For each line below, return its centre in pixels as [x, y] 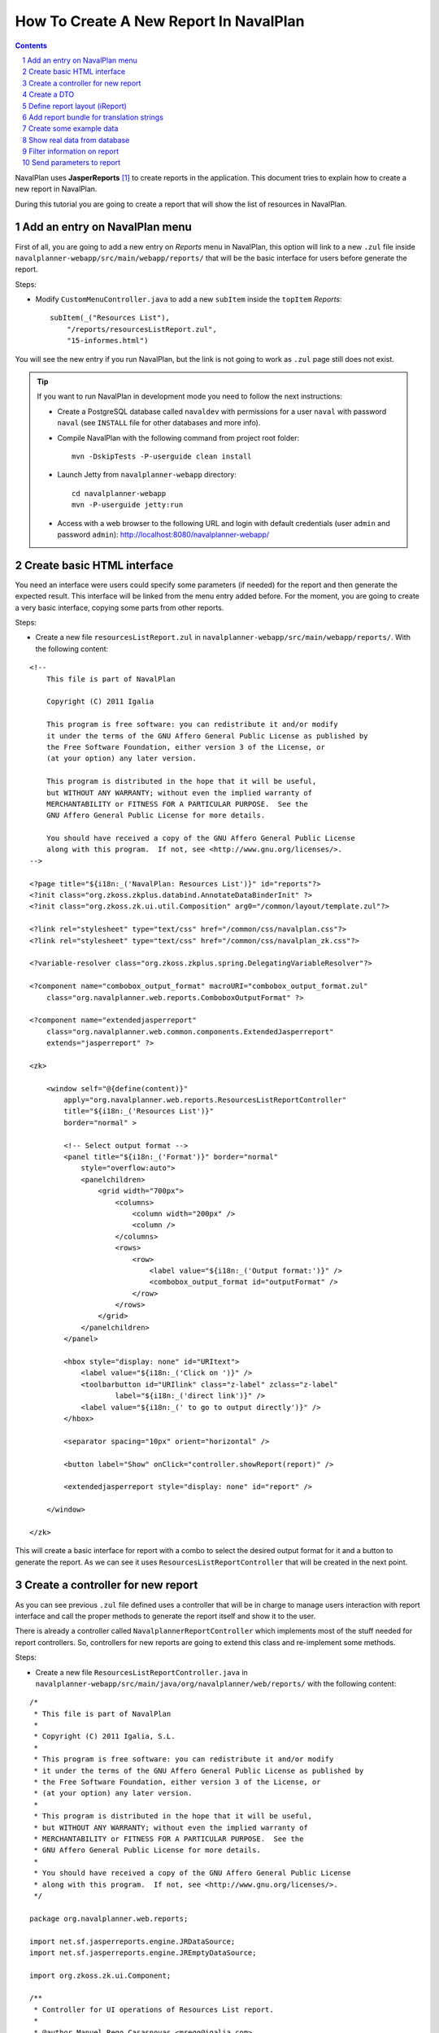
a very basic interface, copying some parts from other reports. [120, 607]
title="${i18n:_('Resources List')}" [139, 1111]
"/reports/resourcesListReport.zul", [141, 329]
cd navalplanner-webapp [119, 493]
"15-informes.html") [107, 341]
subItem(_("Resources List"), [110, 318]
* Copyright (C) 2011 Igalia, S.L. [104, 1737]
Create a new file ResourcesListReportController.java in [141, 1672]
